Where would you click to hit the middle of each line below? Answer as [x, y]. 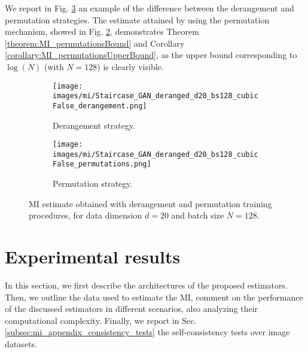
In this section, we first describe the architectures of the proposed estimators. [146, 285]
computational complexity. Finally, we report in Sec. [101, 320]
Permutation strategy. [93, 183]
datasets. [21, 343]
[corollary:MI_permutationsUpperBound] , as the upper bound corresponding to [151, 55]
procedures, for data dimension [86, 215]
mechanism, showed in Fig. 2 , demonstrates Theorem [102, 31]
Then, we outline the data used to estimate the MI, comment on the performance [154, 297]
